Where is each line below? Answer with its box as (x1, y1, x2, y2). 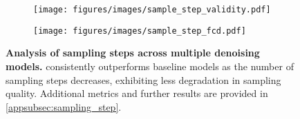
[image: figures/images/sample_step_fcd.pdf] (33, 25, 246, 36)
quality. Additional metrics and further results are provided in (6, 86, 268, 100)
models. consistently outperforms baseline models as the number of (6, 58, 294, 73)
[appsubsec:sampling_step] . (6, 99, 122, 113)
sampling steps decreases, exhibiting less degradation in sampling (6, 72, 281, 87)
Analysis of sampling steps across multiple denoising (6, 45, 260, 60)
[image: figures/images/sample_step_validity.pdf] (33, 5, 271, 14)
